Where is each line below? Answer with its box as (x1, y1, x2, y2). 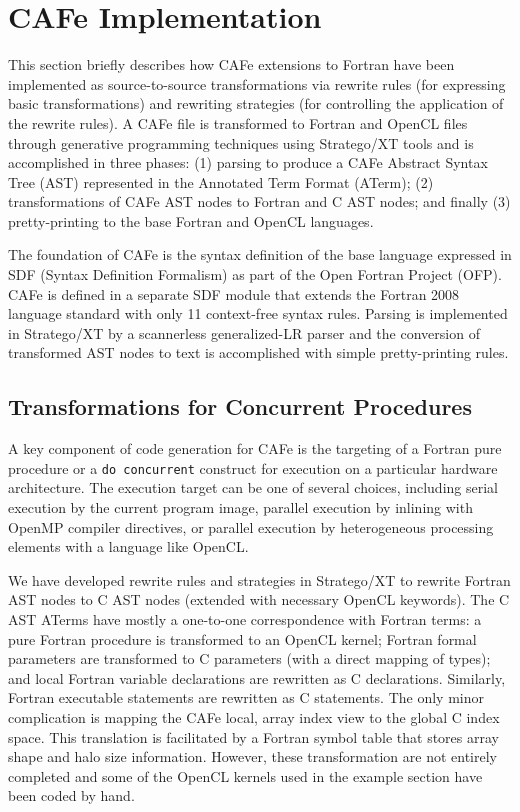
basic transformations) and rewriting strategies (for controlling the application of (8, 93, 504, 114)
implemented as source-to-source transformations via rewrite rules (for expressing (8, 73, 506, 94)
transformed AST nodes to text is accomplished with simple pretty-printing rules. (8, 342, 509, 363)
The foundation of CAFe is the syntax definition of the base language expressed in (8, 244, 512, 265)
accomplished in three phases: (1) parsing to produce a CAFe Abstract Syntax (8, 152, 488, 173)
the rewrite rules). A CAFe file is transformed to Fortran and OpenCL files (8, 112, 468, 133)
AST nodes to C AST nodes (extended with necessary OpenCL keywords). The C (8, 589, 510, 610)
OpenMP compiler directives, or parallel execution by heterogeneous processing (8, 516, 494, 537)
